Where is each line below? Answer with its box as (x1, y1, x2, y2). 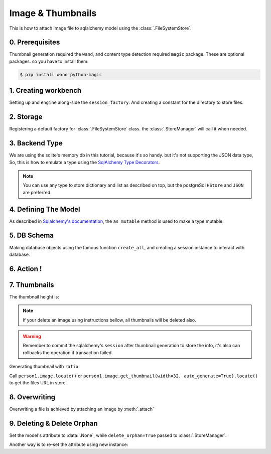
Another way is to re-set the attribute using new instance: (9, 441, 128, 447)
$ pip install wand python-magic (20, 72, 102, 77)
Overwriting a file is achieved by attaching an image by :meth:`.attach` (9, 406, 154, 412)
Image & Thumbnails (9, 8, 97, 19)
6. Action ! (9, 264, 42, 273)
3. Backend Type (9, 139, 63, 147)
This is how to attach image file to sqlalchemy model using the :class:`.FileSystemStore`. (9, 25, 192, 31)
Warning (23, 334, 41, 339)
